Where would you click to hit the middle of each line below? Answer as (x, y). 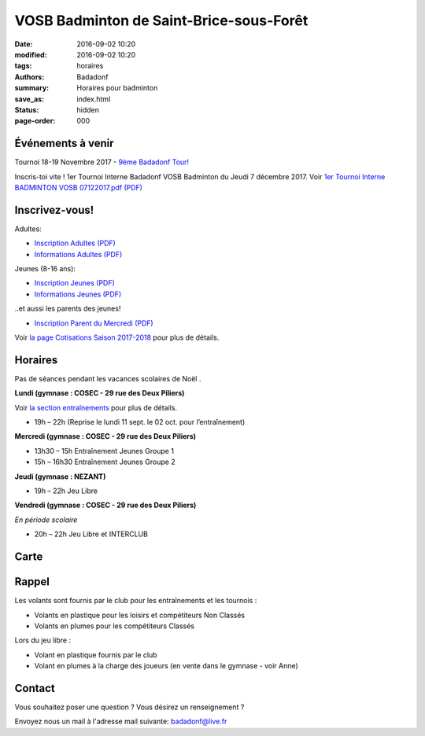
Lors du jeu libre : (42, 640)
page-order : (35, 121)
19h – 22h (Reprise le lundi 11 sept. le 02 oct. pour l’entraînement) (140, 422)
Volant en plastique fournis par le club (96, 655)
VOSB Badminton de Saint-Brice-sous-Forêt (161, 20)
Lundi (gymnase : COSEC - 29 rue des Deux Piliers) (100, 393)
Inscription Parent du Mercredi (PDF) (94, 323)
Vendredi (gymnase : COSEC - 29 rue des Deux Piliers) (105, 505)
